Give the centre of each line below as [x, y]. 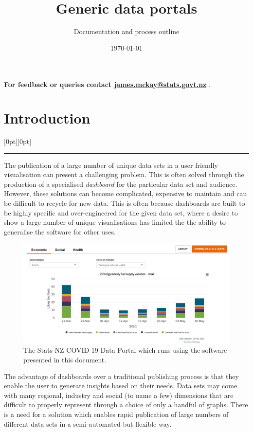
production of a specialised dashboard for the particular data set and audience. [121, 184]
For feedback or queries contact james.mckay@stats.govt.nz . [107, 84]
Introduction [47, 118]
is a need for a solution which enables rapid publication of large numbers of [116, 414]
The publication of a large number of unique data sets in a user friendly [111, 165]
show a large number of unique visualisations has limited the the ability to [115, 222]
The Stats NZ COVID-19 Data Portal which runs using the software [125, 350]
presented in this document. [65, 359]
